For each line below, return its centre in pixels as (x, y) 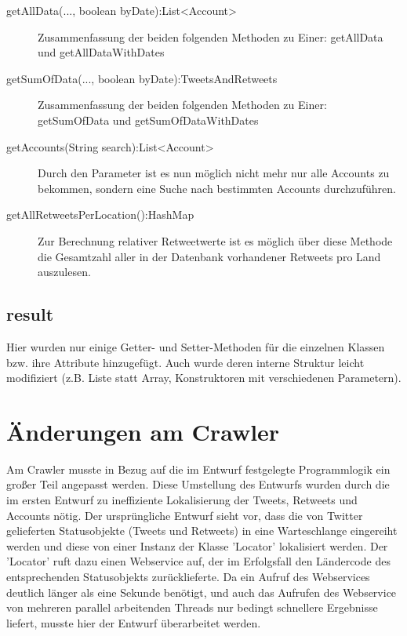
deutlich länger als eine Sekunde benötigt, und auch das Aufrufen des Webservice (202, 592)
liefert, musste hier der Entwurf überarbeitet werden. (134, 622)
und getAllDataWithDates (101, 52)
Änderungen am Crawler (143, 431)
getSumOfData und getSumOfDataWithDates (148, 120)
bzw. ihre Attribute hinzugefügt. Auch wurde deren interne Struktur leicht (185, 362)
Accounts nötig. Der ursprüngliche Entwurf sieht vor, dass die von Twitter (185, 515)
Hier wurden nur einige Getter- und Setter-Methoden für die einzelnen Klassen (196, 346)
